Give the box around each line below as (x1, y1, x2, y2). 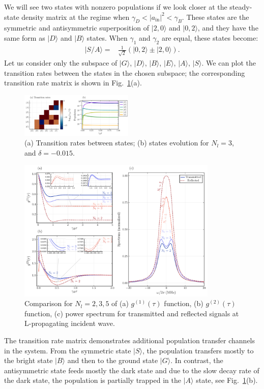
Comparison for (24, 298, 73, 309)
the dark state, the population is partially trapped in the (4, 375, 181, 385)
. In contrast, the (170, 355, 223, 366)
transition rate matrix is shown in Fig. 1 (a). (4, 77, 142, 88)
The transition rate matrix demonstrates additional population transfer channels (4, 335, 255, 345)
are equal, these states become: (161, 32, 258, 43)
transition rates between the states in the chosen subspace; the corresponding (4, 67, 245, 78)
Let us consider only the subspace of (4, 57, 118, 68)
